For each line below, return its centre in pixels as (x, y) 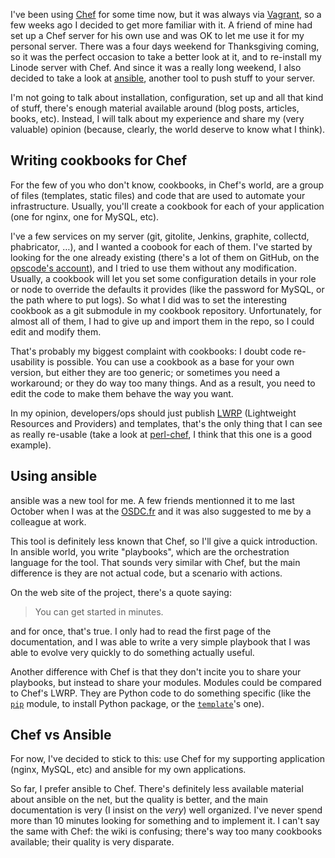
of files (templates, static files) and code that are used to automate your (158, 195)
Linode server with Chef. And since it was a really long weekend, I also (156, 67)
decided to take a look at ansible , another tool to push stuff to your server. (163, 78)
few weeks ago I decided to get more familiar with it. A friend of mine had (161, 25)
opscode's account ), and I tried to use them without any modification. (153, 268)
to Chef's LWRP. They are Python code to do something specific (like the (161, 693)
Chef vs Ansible (61, 735)
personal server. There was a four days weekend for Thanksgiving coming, (165, 46)
